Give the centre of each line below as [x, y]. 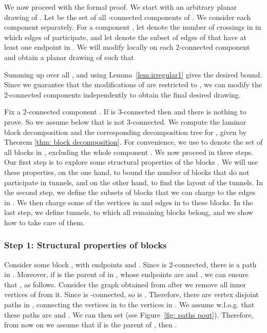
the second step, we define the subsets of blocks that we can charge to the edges [130, 192]
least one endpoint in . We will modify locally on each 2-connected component [127, 47]
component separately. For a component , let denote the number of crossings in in [133, 27]
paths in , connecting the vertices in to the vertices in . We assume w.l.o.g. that [129, 305]
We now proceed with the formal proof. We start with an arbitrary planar [121, 7]
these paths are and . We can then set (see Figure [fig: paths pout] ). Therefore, [129, 314]
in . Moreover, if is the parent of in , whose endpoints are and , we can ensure [126, 274]
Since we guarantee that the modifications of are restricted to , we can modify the [133, 84]
